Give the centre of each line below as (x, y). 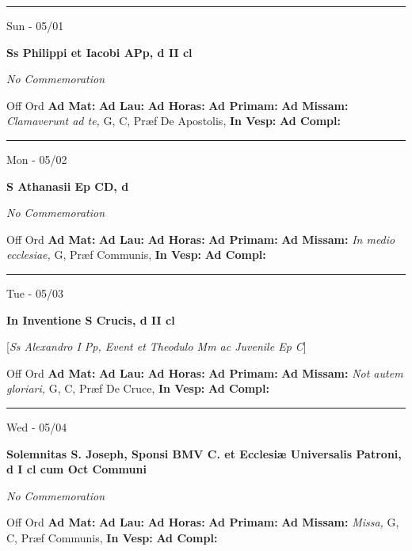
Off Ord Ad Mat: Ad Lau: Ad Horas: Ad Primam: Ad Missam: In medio (201, 239)
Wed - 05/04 (37, 426)
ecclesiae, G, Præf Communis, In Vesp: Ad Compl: (136, 255)
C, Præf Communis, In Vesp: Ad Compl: (112, 537)
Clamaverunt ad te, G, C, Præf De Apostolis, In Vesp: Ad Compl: (174, 121)
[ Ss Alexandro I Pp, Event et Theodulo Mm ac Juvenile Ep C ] (156, 346)
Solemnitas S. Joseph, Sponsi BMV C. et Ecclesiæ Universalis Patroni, (204, 453)
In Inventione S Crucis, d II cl (91, 319)
